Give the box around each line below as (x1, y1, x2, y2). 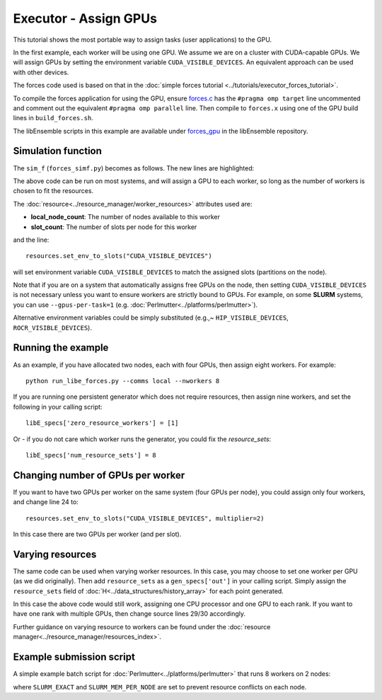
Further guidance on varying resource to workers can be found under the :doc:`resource (13, 622, 271, 631)
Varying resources (13, 548, 97, 560)
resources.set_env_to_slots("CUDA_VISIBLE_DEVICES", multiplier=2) (25, 514, 265, 523)
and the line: (13, 235, 50, 244)
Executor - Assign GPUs (13, 11, 157, 26)
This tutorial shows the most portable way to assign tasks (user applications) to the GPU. (13, 35, 272, 44)
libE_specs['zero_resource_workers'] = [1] (25, 419, 179, 427)
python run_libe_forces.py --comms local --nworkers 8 (25, 377, 220, 385)
